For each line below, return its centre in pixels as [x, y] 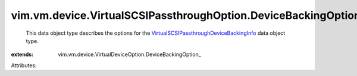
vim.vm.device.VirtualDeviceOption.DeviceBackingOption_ [130, 54]
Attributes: [24, 65]
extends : [22, 54]
